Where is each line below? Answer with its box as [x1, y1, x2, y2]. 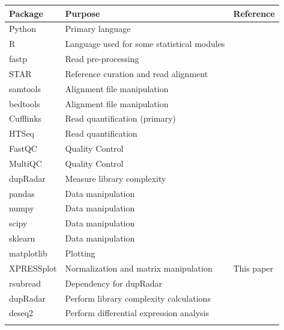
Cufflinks [9, 112, 42, 125]
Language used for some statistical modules [65, 37, 225, 50]
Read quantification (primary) [65, 112, 176, 125]
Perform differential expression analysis [65, 307, 210, 319]
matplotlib [9, 247, 47, 259]
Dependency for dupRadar [65, 276, 163, 289]
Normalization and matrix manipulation [65, 261, 213, 274]
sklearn [9, 232, 35, 244]
